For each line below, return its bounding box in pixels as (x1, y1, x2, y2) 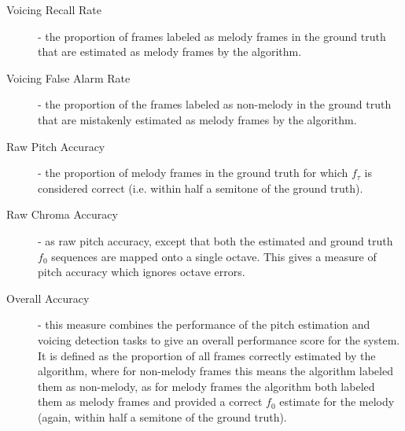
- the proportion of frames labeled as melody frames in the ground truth (38, 28, 386, 44)
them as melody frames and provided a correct (38, 393, 263, 410)
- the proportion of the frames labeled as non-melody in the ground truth (38, 96, 392, 112)
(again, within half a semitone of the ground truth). (38, 408, 287, 425)
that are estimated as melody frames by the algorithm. (38, 43, 302, 60)
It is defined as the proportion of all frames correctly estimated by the (38, 347, 376, 363)
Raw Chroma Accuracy (6, 206, 118, 223)
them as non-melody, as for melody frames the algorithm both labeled (38, 378, 375, 394)
